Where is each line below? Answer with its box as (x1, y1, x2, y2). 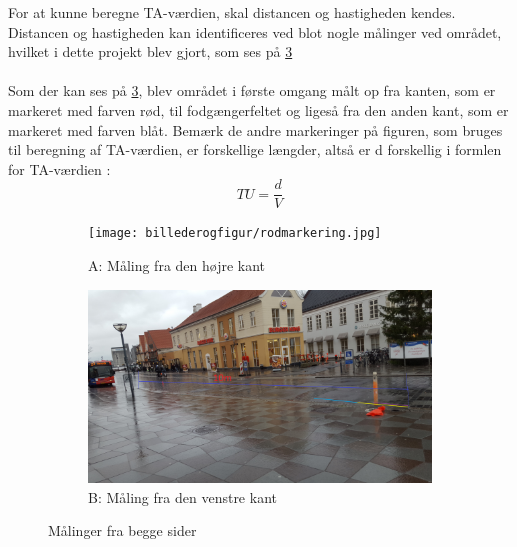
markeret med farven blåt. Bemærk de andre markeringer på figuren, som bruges (8, 119, 503, 140)
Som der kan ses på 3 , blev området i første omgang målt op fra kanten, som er (8, 80, 496, 101)
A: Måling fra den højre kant (88, 255, 266, 276)
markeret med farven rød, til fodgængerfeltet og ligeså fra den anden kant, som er (8, 99, 509, 120)
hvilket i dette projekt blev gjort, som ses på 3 (8, 41, 293, 62)
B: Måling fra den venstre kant (88, 486, 277, 507)
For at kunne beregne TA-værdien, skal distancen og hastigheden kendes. (8, 2, 456, 22)
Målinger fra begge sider (48, 520, 197, 541)
